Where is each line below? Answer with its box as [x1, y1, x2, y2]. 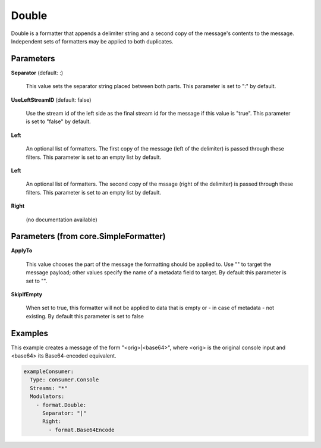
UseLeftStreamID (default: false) [11, 96, 92, 104]
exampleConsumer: [23, 368, 74, 375]
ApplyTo [11, 247, 33, 254]
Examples [11, 328, 49, 339]
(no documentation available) [26, 216, 97, 223]
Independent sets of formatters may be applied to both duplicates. [11, 37, 174, 45]
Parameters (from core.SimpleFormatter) [11, 231, 166, 242]
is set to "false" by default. [26, 118, 92, 125]
